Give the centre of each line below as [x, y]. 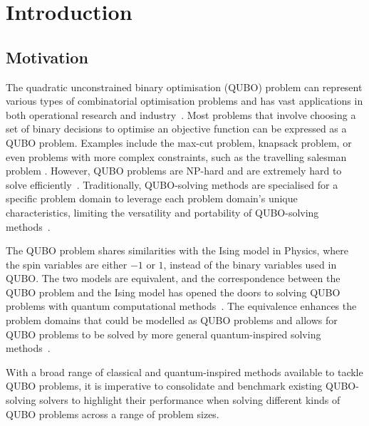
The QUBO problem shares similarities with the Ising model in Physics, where [177, 250]
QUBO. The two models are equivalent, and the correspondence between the [173, 278]
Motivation [47, 57]
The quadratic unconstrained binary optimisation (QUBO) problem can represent [184, 87]
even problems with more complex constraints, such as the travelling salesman [176, 156]
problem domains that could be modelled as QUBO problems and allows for [172, 320]
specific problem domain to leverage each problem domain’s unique [152, 198]
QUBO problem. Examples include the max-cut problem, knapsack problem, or [179, 142]
